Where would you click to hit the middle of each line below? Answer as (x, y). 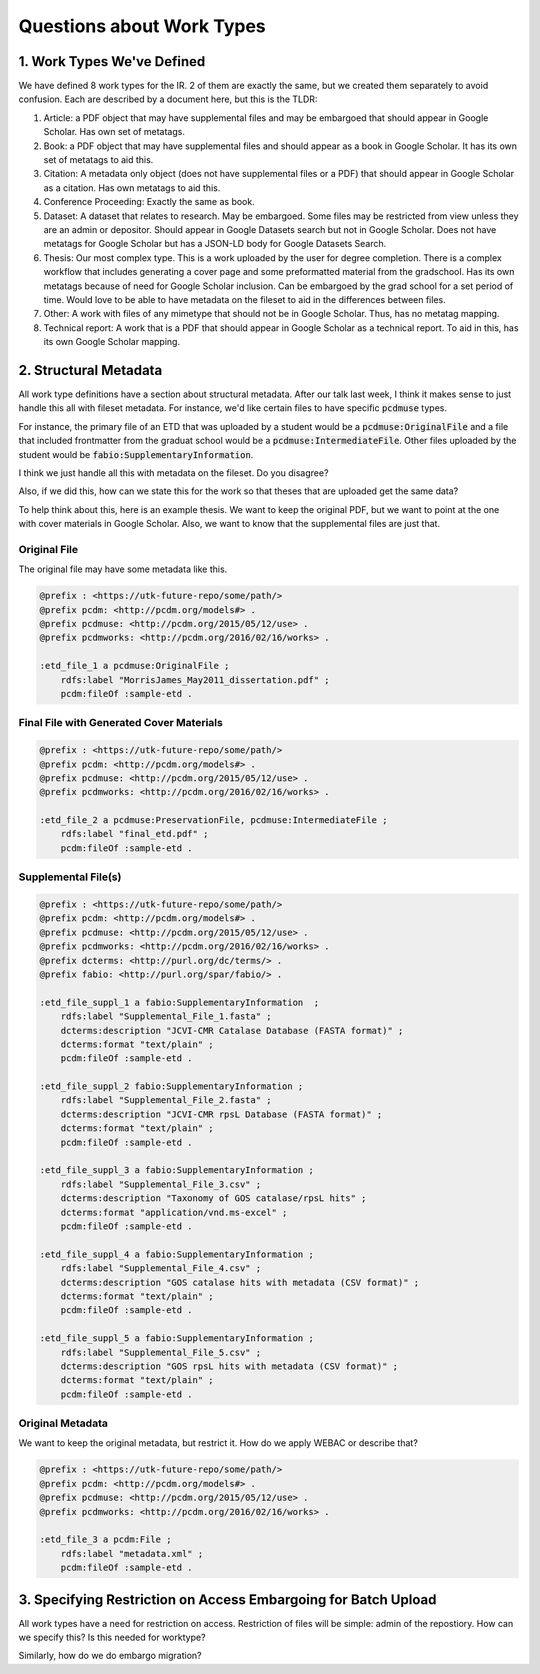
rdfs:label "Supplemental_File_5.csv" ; (161, 1352)
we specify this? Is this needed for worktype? (112, 1637)
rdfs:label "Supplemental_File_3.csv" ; (161, 1184)
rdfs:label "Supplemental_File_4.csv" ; (161, 1268)
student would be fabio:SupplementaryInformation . (136, 454)
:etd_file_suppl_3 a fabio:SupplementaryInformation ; (176, 1170)
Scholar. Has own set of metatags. (114, 132)
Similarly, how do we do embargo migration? (110, 1656)
